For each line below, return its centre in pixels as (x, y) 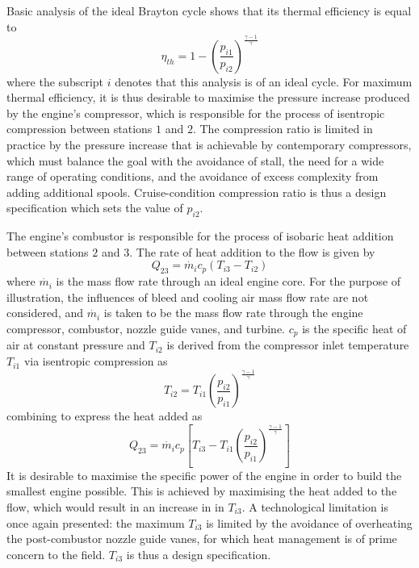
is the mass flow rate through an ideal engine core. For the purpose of (228, 281)
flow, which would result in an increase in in (115, 506)
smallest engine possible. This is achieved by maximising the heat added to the (202, 491)
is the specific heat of (354, 329)
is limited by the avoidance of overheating (309, 522)
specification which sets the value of (95, 208)
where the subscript (55, 81)
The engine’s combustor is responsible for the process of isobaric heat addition (200, 236)
